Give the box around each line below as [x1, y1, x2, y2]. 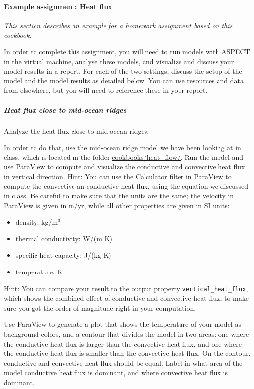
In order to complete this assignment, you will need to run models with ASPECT [4, 46, 250, 56]
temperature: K [15, 267, 63, 277]
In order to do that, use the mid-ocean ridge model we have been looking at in [4, 142, 241, 153]
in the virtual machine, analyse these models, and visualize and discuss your [4, 56, 234, 66]
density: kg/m [15, 217, 58, 227]
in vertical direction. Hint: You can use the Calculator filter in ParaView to [4, 171, 232, 181]
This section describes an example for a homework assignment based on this [4, 20, 233, 30]
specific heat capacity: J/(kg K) [15, 250, 111, 260]
